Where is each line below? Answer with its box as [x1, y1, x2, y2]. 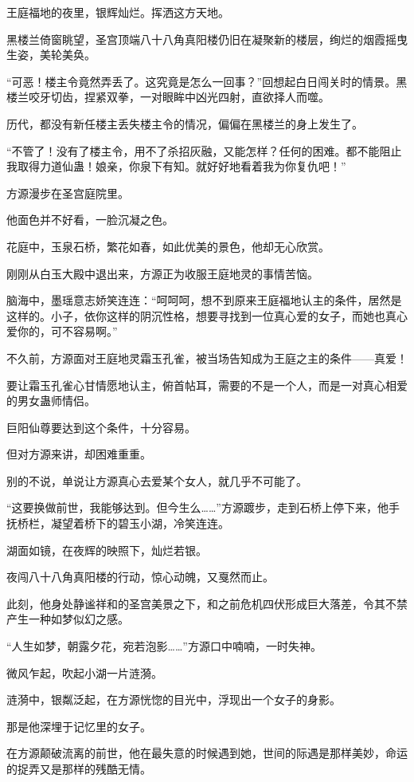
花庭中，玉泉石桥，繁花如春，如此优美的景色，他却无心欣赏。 [6, 238, 330, 254]
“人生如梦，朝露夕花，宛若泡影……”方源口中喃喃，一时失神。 [6, 638, 322, 654]
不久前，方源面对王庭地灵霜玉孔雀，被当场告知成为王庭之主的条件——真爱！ [6, 349, 408, 366]
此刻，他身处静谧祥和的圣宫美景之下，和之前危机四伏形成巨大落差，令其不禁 [6, 595, 408, 611]
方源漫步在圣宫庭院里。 [6, 184, 129, 201]
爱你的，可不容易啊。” [6, 323, 118, 340]
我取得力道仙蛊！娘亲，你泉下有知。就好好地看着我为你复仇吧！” [6, 158, 346, 175]
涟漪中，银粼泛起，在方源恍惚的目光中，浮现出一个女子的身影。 [6, 691, 341, 708]
